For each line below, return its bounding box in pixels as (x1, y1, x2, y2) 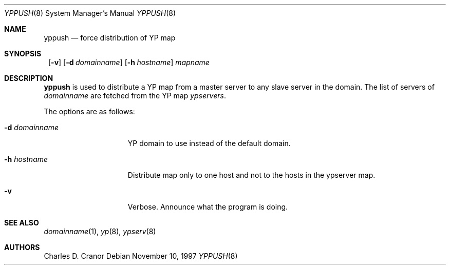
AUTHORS (4, 243, 40, 252)
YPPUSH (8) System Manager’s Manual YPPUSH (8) (4, 9, 176, 17)
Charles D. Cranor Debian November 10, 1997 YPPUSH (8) (44, 252, 238, 260)
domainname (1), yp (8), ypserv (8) (44, 227, 156, 236)
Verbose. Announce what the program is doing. (127, 202, 288, 211)
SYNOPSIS (4, 49, 42, 58)
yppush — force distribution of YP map (44, 33, 176, 42)
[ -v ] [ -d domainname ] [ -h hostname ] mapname (48, 58, 210, 67)
